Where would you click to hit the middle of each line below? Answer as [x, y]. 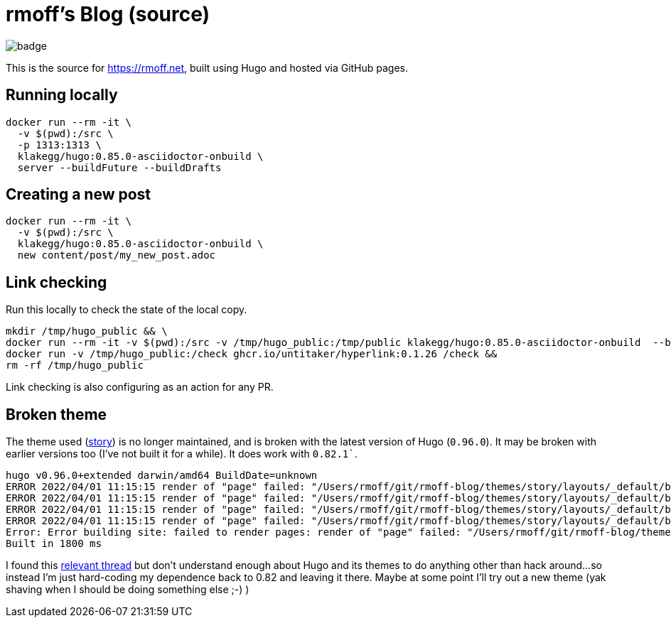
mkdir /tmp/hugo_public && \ [87, 331]
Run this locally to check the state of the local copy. [127, 310]
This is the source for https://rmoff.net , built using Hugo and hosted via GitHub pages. [207, 67]
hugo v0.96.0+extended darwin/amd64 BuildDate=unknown [162, 476]
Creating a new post [79, 195]
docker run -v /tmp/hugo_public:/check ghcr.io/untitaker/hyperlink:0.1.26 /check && [252, 354]
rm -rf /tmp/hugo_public [75, 365]
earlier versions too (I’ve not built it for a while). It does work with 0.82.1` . [182, 454]
